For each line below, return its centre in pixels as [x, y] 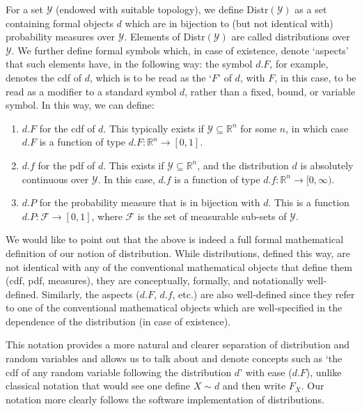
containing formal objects [60, 23]
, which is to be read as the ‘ [151, 77]
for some [259, 128]
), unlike [324, 372]
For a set [24, 9]
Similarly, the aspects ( [91, 294]
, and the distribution [243, 165]
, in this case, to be [315, 77]
